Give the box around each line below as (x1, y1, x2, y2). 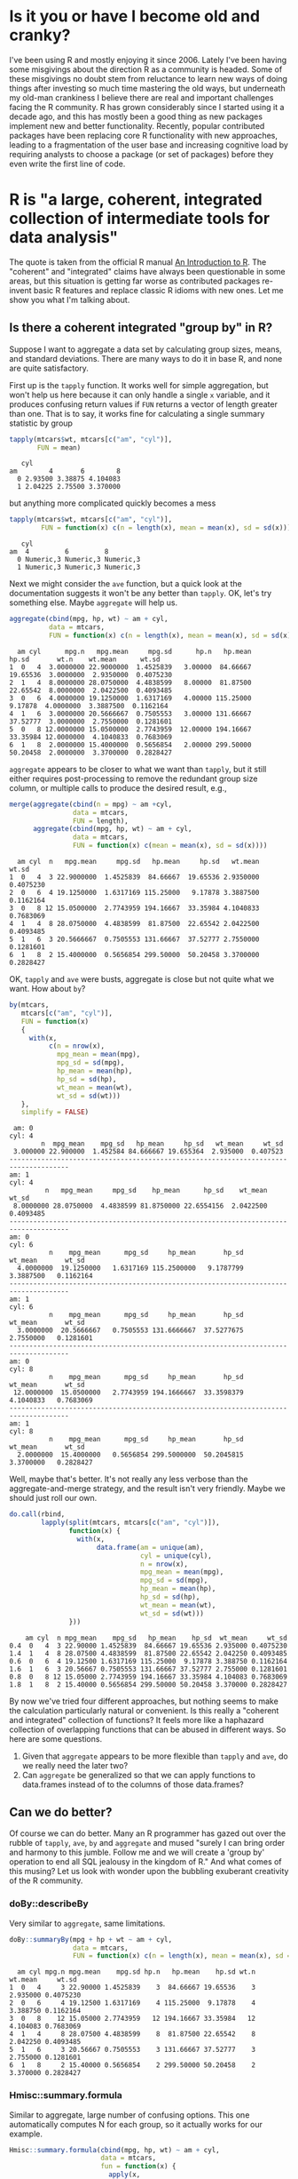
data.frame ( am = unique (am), (96, 1543, 204, 1552)
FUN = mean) (36, 443, 82, 452)
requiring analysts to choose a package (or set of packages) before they (9, 148, 274, 159)
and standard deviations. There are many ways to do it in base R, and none (9, 353, 283, 363)
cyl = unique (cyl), (140, 1551, 213, 1560)
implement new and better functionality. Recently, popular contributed (9, 120, 265, 131)
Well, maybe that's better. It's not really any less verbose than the (9, 1473, 248, 1485)
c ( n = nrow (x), (48, 1042, 105, 1050)
